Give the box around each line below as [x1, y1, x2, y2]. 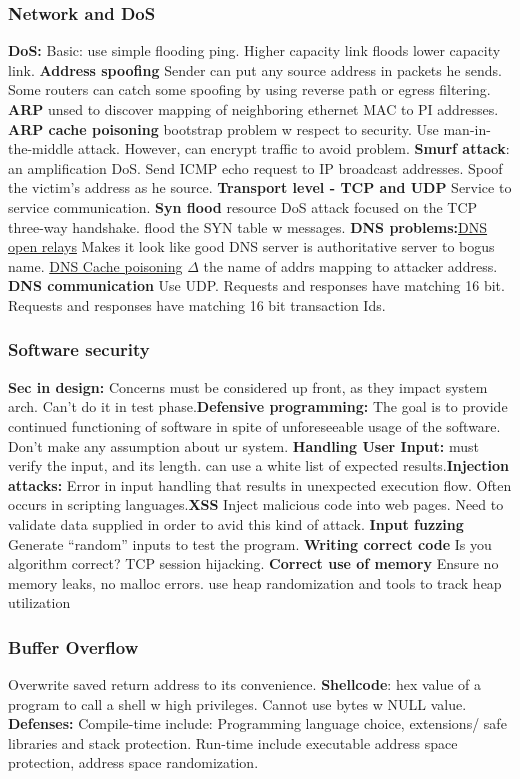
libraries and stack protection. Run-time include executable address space [8, 732, 458, 753]
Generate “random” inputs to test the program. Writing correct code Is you [8, 533, 492, 554]
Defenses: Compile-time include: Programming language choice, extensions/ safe [8, 713, 507, 734]
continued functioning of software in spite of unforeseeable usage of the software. [8, 415, 501, 436]
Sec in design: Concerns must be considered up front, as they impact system [8, 376, 488, 397]
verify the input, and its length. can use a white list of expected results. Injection [8, 455, 509, 476]
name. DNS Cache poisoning [8, 255, 183, 276]
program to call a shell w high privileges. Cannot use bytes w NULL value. [8, 693, 467, 714]
